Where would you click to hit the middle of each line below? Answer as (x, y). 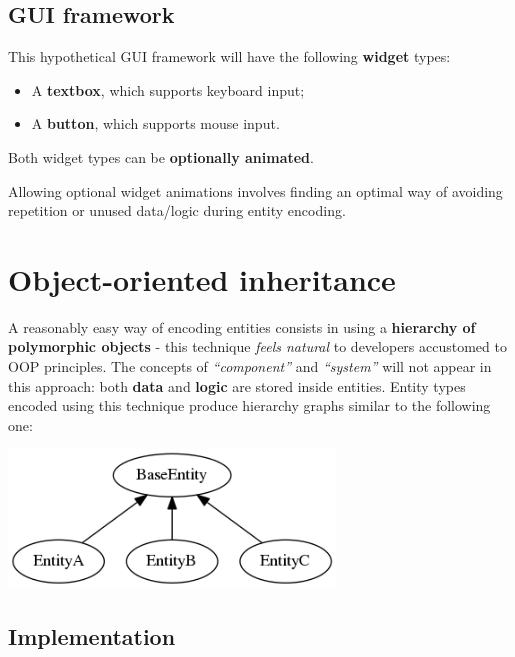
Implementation (92, 636)
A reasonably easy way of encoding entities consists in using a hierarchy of (242, 326)
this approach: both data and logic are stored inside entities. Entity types (237, 385)
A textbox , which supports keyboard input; (168, 89)
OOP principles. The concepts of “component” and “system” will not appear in (250, 366)
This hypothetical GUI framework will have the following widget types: (229, 56)
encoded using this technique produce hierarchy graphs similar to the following (249, 405)
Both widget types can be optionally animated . (161, 156)
